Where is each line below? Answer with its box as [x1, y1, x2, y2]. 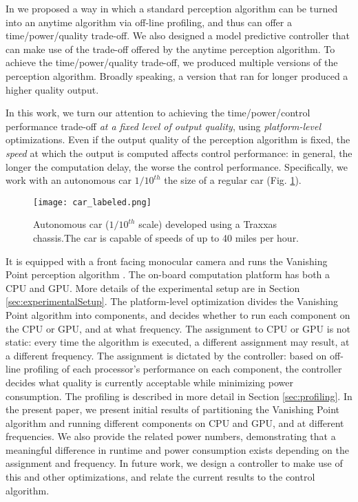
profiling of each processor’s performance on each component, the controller [23, 362, 342, 376]
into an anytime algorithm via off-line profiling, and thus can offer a [6, 14, 292, 29]
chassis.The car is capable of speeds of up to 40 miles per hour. [33, 230, 299, 244]
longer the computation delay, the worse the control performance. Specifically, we [6, 159, 348, 174]
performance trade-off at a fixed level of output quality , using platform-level [6, 118, 321, 133]
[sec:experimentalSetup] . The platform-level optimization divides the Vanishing [6, 294, 338, 308]
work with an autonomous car [6, 173, 131, 187]
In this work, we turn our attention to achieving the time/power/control [6, 105, 310, 120]
